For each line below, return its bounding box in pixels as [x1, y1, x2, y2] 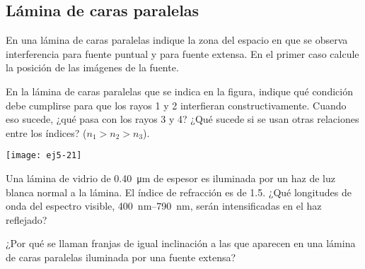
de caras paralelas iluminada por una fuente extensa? [6, 249, 236, 264]
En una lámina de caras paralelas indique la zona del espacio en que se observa [6, 32, 348, 47]
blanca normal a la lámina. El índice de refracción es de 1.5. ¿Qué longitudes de [6, 184, 352, 199]
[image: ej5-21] [6, 150, 82, 161]
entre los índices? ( [6, 125, 87, 140]
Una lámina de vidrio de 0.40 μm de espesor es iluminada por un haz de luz [6, 171, 335, 186]
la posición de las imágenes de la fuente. [6, 60, 179, 75]
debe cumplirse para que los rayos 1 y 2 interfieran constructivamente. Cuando [6, 97, 347, 112]
